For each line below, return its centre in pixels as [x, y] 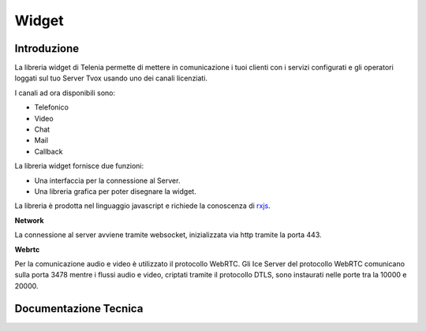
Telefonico [51, 107]
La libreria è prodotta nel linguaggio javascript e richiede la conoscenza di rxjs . [143, 206]
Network [29, 220]
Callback [49, 151]
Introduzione [47, 48]
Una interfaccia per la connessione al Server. [107, 180]
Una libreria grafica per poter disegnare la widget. [115, 191]
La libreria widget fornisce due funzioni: [79, 166]
